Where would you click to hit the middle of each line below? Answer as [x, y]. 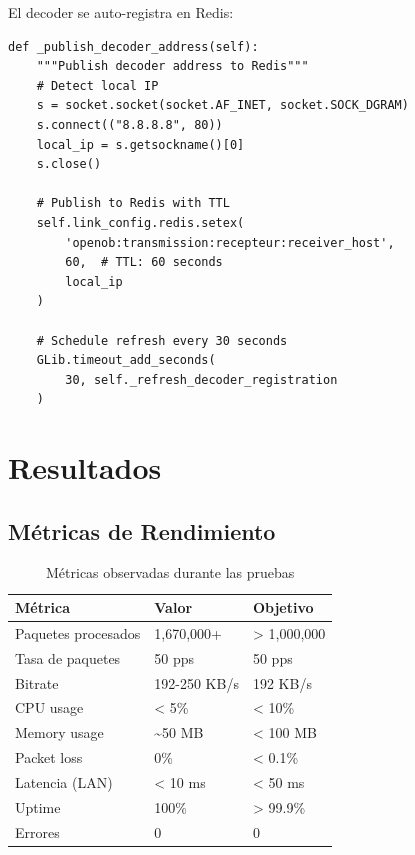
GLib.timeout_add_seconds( [126, 360]
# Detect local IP [97, 85]
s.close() [69, 164]
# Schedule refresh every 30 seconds [162, 340]
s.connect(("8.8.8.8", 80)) [129, 124]
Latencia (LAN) [64, 781]
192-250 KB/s [196, 682]
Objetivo [283, 607]
